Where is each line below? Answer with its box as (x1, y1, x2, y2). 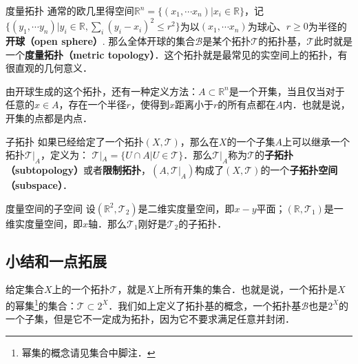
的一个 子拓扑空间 (260, 163, 338, 177)
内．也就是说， (282, 97, 350, 112)
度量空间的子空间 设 (6, 201, 96, 215)
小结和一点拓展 (6, 250, 107, 271)
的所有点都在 (218, 97, 276, 112)
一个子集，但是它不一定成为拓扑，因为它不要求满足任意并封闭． (6, 312, 295, 326)
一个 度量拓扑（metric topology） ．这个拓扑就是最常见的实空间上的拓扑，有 (6, 47, 348, 61)
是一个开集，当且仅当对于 (229, 83, 345, 98)
